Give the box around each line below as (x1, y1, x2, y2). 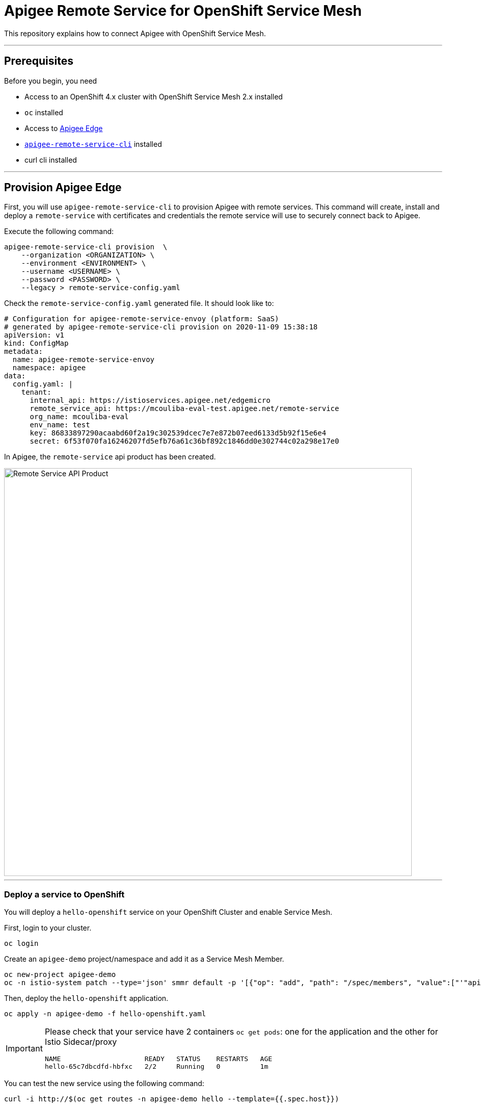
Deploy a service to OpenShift (4, 889, 125, 899)
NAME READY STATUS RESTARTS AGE (44, 1055, 273, 1063)
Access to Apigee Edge (24, 123, 103, 133)
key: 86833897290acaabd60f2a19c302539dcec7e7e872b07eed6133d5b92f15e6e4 (30, 429, 327, 437)
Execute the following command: (4, 227, 114, 236)
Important (6, 1043, 43, 1054)
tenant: (21, 388, 51, 397)
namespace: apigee (12, 364, 86, 372)
